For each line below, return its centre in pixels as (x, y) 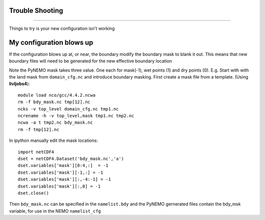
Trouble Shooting (36, 11)
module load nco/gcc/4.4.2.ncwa (57, 95)
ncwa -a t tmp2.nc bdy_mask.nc (55, 123)
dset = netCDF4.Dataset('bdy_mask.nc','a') (71, 159)
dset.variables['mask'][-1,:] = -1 (61, 172)
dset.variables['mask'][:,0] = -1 (59, 186)
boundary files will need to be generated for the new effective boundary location (91, 61)
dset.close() (33, 193)
